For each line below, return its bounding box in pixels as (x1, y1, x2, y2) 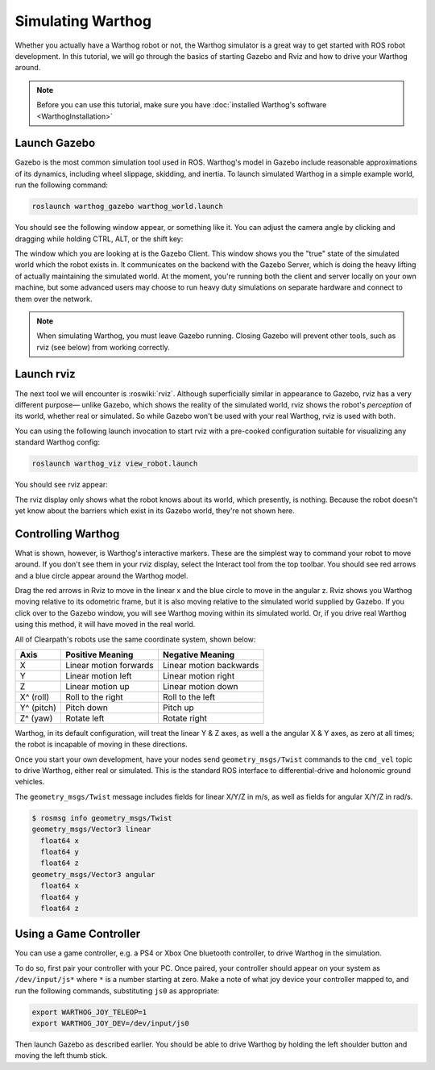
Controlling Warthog (14, 527, 120, 541)
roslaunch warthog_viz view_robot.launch (31, 459, 198, 468)
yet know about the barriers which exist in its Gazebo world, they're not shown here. (14, 505, 296, 516)
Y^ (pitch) (19, 702, 56, 713)
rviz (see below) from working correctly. (36, 342, 171, 352)
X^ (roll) (19, 691, 50, 702)
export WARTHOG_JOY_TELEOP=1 (31, 1007, 147, 1017)
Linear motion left (65, 670, 132, 681)
